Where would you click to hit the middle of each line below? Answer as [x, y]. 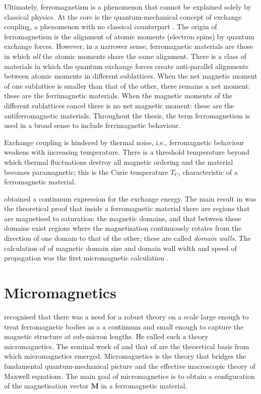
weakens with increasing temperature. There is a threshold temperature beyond [127, 152]
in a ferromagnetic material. [144, 386]
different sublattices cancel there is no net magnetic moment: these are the [119, 105]
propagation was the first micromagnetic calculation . [86, 258]
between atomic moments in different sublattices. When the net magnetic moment [131, 76]
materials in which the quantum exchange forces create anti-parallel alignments [126, 66]
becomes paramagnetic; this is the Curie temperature [86, 172]
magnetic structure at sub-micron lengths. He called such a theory [106, 336]
